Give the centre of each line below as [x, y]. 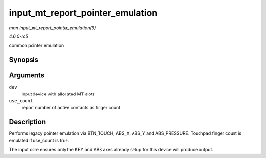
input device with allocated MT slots [58, 94]
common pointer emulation [36, 46]
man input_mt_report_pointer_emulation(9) [52, 28]
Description [28, 122]
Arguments [27, 76]
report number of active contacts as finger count [71, 108]
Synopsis [24, 60]
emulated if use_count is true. [39, 140]
